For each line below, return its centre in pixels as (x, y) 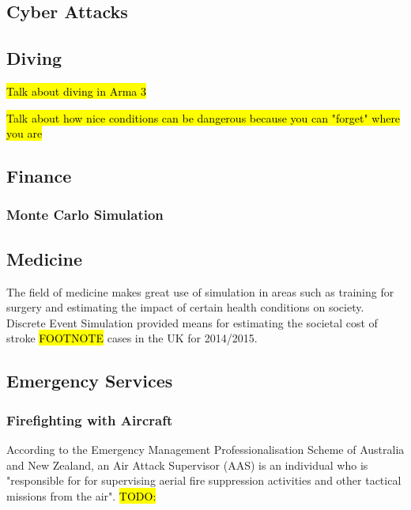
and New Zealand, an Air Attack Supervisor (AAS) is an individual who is (187, 465)
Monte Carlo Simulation (85, 215)
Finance (39, 176)
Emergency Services (90, 381)
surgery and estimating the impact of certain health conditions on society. (185, 307)
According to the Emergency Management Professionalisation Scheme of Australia (205, 449)
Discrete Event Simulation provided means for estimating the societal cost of (192, 322)
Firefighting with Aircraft (90, 419)
